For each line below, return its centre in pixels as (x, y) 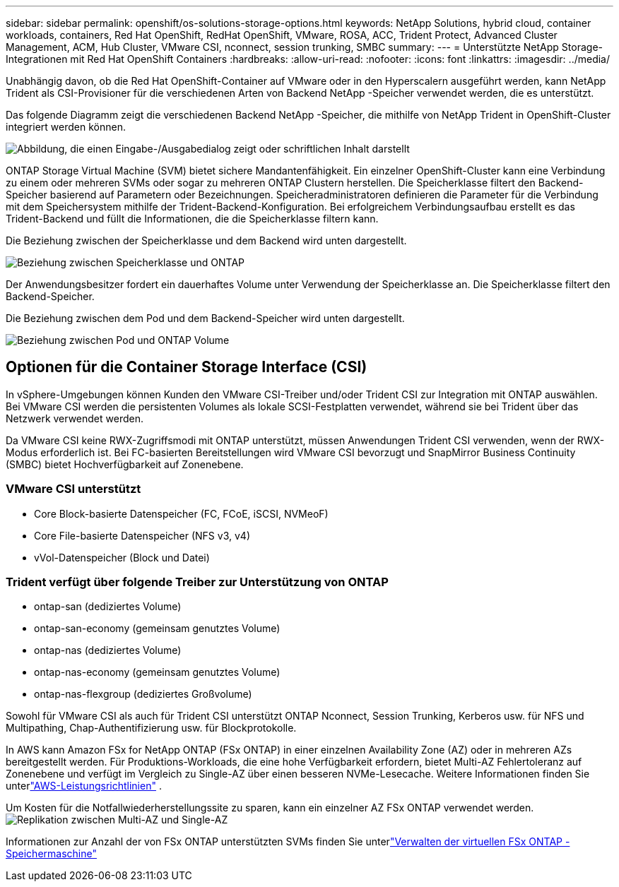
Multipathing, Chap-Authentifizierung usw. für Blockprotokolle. (151, 728)
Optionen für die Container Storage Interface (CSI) (187, 367)
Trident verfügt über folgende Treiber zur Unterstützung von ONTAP (197, 582)
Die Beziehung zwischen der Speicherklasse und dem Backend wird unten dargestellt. (206, 240)
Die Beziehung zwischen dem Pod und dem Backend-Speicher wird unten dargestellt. (205, 318)
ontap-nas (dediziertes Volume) (108, 650)
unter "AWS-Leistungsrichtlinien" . (84, 786)
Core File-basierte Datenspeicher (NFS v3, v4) (142, 535)
